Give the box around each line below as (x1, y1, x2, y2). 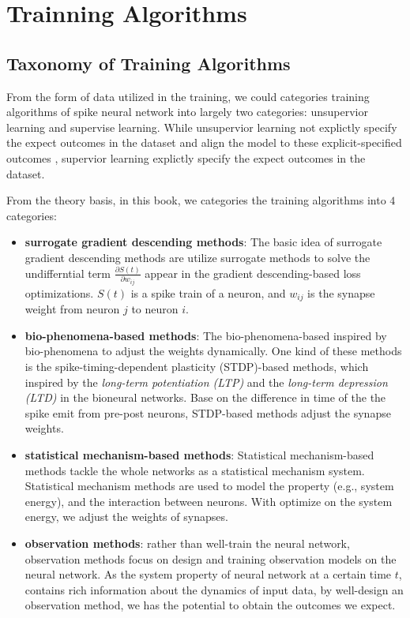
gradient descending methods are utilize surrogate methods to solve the (24, 249, 371, 265)
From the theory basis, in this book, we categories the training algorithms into (6, 192, 386, 208)
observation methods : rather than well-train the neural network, (24, 535, 350, 552)
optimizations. (24, 284, 94, 301)
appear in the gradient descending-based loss (145, 264, 361, 281)
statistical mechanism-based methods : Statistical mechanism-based (24, 447, 374, 463)
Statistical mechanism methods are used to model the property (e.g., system (24, 478, 394, 494)
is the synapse (307, 284, 375, 301)
